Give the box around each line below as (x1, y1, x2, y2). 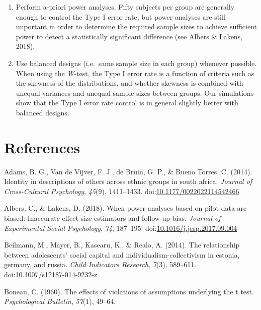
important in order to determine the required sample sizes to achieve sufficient (16, 21, 257, 32)
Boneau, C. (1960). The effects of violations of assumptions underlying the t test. (4, 286, 254, 296)
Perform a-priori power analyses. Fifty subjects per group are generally (16, 2, 235, 12)
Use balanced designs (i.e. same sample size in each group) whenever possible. (16, 57, 257, 68)
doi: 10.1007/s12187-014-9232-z (4, 269, 98, 279)
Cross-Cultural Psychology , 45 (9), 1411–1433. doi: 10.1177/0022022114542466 (4, 185, 239, 196)
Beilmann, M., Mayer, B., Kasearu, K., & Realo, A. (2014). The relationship (4, 239, 240, 250)
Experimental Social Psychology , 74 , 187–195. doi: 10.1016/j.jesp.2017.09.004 (4, 222, 237, 233)
